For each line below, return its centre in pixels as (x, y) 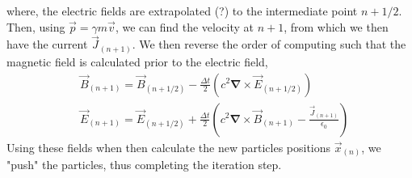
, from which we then (336, 26)
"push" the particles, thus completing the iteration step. (144, 165)
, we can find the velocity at (184, 26)
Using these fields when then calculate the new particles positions (169, 147)
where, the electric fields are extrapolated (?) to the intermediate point (182, 11)
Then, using (36, 26)
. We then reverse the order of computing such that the (269, 44)
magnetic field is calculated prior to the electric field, (137, 61)
